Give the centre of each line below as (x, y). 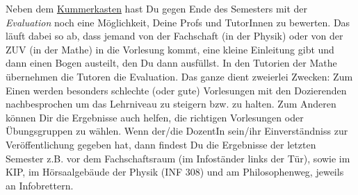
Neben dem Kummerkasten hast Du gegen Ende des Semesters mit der (157, 8)
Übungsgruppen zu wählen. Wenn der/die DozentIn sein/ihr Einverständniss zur (177, 131)
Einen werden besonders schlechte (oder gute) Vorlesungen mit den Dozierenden (176, 90)
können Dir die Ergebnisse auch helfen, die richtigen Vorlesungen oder (155, 117)
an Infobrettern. (40, 185)
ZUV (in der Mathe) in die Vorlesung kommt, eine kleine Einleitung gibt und (170, 49)
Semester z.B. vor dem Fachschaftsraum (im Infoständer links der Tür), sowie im (178, 158)
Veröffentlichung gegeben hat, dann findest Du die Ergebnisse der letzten (161, 144)
